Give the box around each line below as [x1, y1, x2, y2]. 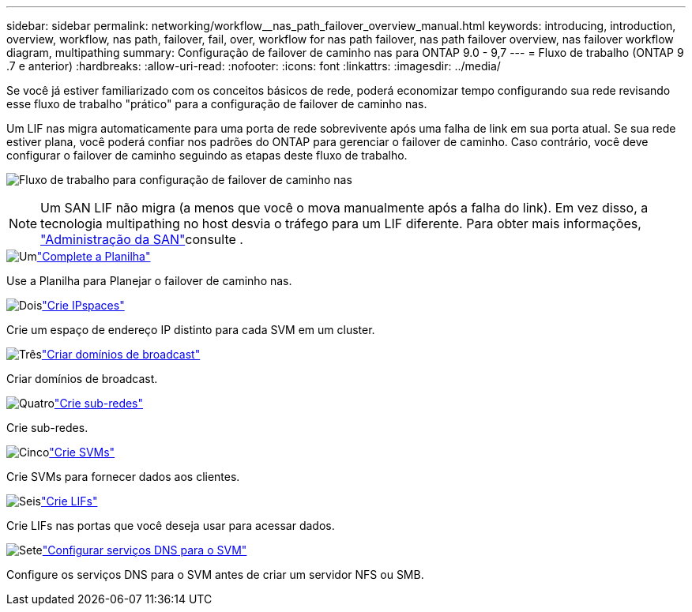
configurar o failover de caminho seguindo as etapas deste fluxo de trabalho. [6, 148, 408, 162]
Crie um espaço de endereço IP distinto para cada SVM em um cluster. [6, 323, 375, 336]
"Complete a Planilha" [36, 250, 151, 263]
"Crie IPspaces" [42, 298, 125, 312]
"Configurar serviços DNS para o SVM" [42, 543, 247, 557]
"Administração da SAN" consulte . [40, 231, 243, 247]
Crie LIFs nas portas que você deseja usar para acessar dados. [6, 519, 335, 532]
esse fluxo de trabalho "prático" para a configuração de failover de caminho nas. [6, 97, 427, 111]
